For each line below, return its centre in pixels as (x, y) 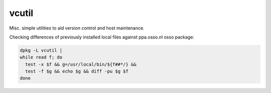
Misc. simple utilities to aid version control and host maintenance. (77, 28)
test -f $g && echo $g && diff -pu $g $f (77, 71)
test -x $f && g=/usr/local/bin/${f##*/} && (81, 64)
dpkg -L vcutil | (41, 50)
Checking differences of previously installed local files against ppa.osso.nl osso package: (102, 37)
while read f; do (41, 57)
